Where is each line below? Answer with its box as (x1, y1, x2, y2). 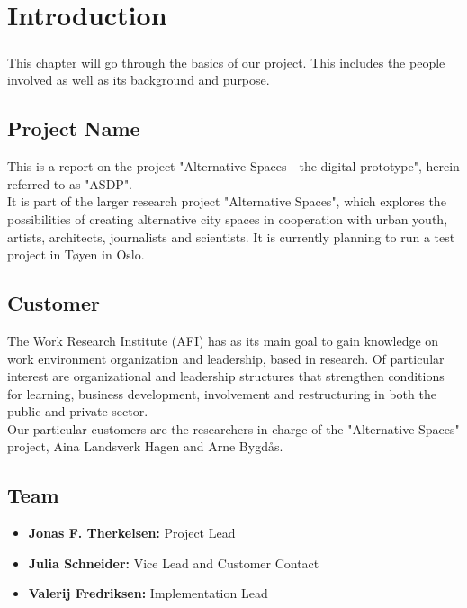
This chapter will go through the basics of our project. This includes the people (7, 52, 445, 71)
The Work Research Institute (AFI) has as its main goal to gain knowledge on (7, 331, 439, 349)
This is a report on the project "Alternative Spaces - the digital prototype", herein (7, 157, 460, 176)
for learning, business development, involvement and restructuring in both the (7, 384, 436, 403)
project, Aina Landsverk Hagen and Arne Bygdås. (7, 437, 283, 456)
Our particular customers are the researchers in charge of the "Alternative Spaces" (7, 419, 460, 438)
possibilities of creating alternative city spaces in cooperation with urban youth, (7, 209, 448, 228)
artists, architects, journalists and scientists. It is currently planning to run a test (7, 227, 455, 246)
